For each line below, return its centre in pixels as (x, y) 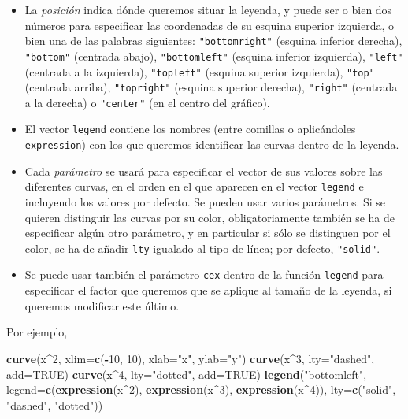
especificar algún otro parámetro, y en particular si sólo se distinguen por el (208, 233)
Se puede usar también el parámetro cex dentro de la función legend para (204, 274)
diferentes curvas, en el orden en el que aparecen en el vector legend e (194, 186)
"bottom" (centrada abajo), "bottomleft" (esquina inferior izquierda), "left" (214, 56)
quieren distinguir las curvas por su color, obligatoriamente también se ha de (210, 217)
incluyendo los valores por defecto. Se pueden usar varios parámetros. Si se (205, 202)
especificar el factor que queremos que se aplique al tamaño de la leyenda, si (208, 290)
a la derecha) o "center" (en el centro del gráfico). (147, 102)
